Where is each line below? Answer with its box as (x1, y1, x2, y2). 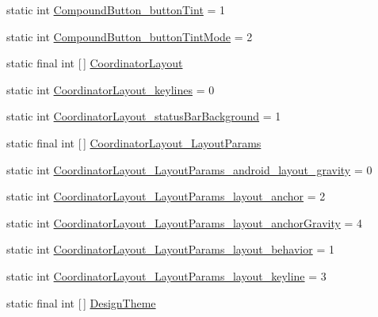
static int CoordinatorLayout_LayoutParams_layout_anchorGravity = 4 (6, 214, 363, 231)
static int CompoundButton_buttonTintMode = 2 (6, 28, 253, 44)
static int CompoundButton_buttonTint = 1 (6, 2, 226, 17)
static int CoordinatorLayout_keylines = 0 (6, 81, 215, 97)
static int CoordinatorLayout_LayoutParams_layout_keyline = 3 (6, 267, 326, 284)
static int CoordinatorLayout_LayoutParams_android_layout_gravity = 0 (6, 161, 372, 178)
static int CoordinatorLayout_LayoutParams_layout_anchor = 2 (6, 188, 326, 204)
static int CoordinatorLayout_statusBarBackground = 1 (6, 108, 281, 124)
